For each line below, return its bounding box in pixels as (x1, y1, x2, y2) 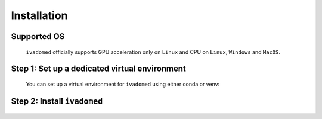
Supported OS (11, 31, 65, 41)
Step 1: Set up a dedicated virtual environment (11, 64, 186, 74)
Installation (11, 9, 68, 22)
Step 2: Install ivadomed (11, 96, 103, 106)
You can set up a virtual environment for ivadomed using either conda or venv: (26, 81, 220, 88)
